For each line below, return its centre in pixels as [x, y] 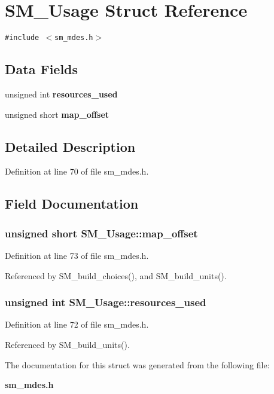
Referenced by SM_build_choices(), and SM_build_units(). [116, 275]
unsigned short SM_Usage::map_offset [101, 233]
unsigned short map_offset [57, 114]
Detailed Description [70, 146]
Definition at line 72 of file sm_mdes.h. [77, 324]
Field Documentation [72, 204]
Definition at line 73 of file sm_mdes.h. [77, 255]
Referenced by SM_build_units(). [67, 344]
